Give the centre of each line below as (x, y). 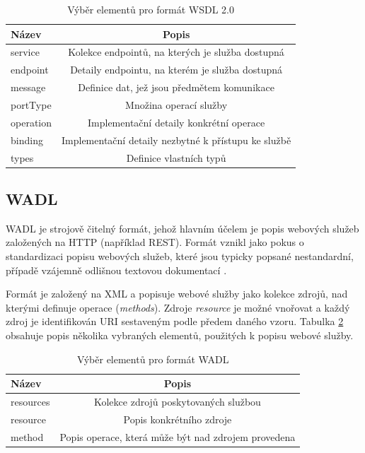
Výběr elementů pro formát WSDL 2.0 (151, 9)
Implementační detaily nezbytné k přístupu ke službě (176, 140)
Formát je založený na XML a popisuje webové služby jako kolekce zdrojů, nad (177, 294)
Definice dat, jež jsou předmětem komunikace (176, 87)
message (28, 87)
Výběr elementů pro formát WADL (153, 359)
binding (27, 140)
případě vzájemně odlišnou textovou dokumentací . (116, 270)
